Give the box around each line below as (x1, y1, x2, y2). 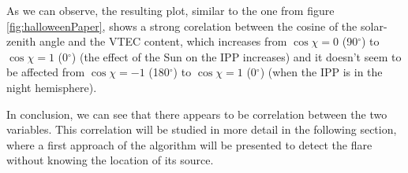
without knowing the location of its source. (6, 152, 214, 168)
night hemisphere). (6, 79, 97, 95)
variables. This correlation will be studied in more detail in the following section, (6, 121, 397, 138)
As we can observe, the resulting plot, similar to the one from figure (6, 2, 335, 18)
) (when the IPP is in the (260, 64, 383, 80)
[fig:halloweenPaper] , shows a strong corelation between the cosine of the (6, 17, 357, 34)
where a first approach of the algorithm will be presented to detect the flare (6, 136, 372, 153)
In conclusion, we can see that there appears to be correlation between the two (6, 105, 387, 122)
